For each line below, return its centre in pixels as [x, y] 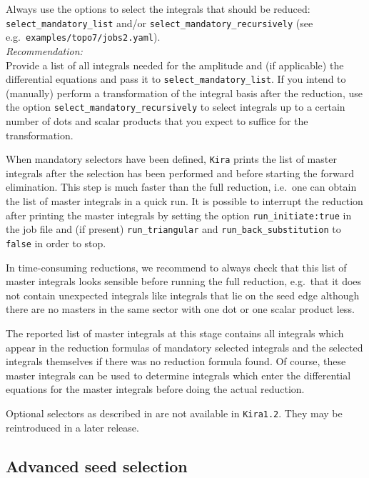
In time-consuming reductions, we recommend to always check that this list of [176, 267]
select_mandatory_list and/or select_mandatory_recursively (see [160, 23]
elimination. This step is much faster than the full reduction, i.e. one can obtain [181, 187]
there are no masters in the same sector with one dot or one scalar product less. [180, 309]
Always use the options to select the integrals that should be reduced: [158, 9]
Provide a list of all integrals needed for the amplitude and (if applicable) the [175, 65]
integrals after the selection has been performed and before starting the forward [180, 173]
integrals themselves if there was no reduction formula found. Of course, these [176, 361]
